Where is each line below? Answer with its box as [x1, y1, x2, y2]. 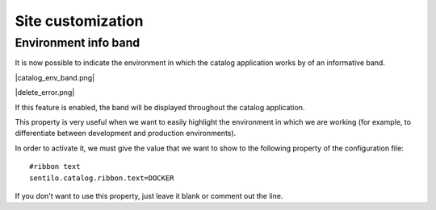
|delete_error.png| [15, 88, 75, 97]
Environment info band [15, 35, 140, 50]
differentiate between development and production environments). [15, 129, 237, 138]
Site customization [15, 12, 144, 30]
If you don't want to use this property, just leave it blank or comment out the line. [15, 191, 283, 200]
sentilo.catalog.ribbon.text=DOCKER [29, 173, 174, 183]
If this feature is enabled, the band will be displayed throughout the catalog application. [15, 102, 305, 112]
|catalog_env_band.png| [15, 72, 95, 82]
